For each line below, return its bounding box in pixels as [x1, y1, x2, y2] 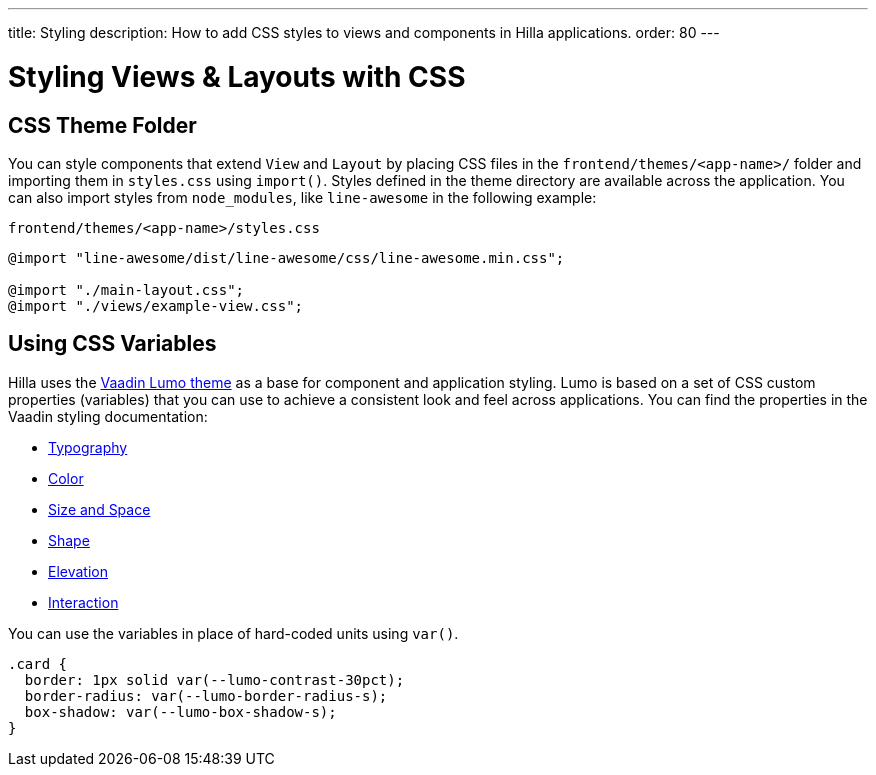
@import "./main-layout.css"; [8, 281, 245, 298]
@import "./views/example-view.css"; [8, 297, 304, 314]
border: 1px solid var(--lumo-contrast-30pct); [24, 671, 405, 688]
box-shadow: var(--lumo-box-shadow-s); [24, 703, 337, 720]
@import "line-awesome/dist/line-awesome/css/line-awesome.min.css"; [8, 249, 565, 266]
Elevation [48, 562, 108, 580]
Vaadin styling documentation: [8, 407, 208, 425]
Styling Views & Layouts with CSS [8, 59, 466, 94]
